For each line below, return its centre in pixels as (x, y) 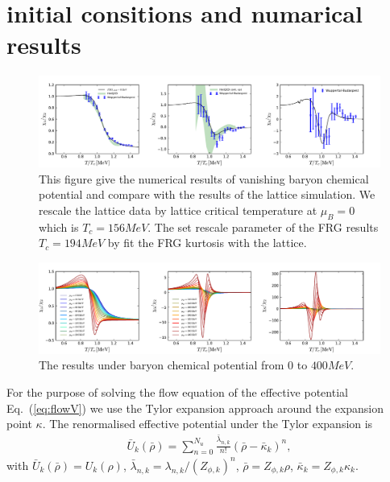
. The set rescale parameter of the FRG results (263, 227)
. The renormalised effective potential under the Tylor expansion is (207, 424)
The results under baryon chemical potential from (162, 365)
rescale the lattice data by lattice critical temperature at (178, 210)
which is (59, 227)
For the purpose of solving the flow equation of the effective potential (177, 391)
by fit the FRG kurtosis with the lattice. (207, 243)
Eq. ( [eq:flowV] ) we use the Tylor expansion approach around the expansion (195, 408)
